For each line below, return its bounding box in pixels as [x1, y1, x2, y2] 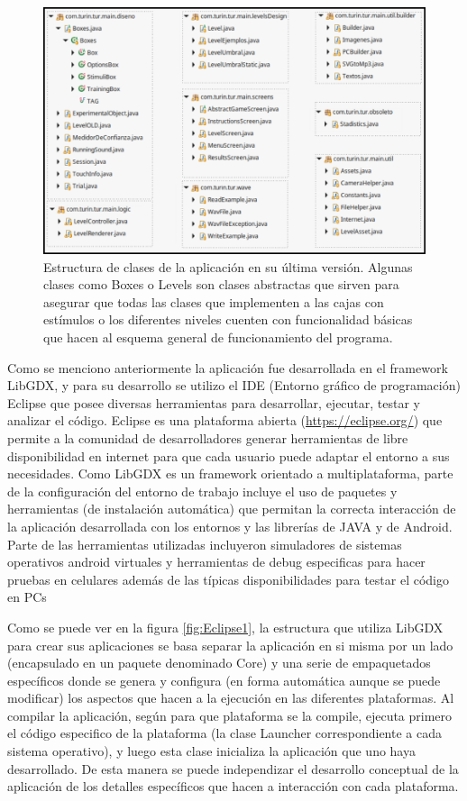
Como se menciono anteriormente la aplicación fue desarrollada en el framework [7, 358, 448, 377]
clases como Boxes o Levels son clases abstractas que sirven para [43, 275, 399, 294]
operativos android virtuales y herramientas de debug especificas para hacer [7, 552, 426, 571]
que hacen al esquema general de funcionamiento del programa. [43, 328, 393, 347]
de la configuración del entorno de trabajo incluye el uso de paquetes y [7, 481, 398, 500]
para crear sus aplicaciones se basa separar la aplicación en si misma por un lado [7, 635, 453, 654]
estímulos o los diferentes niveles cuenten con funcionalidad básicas [43, 310, 413, 329]
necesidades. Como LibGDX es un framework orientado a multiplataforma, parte [7, 464, 453, 483]
